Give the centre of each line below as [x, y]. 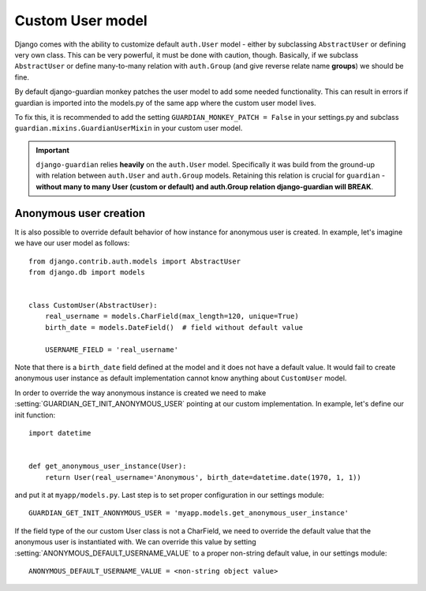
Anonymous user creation [80, 213]
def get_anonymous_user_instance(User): [108, 466]
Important [53, 150]
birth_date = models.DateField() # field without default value [174, 327]
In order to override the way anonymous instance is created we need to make [140, 393]
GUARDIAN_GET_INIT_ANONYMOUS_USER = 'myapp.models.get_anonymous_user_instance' [189, 513]
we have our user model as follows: [72, 243]
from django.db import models [87, 272]
